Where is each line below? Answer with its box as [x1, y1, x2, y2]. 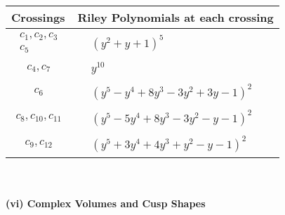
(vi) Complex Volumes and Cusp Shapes [6, 196, 206, 211]
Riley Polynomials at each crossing [77, 9, 274, 25]
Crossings [11, 9, 65, 25]
